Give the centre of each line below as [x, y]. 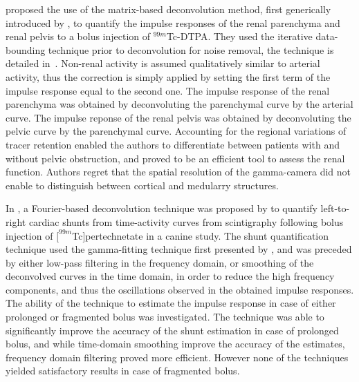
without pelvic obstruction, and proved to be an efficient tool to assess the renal [175, 158]
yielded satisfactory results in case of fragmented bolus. [123, 371]
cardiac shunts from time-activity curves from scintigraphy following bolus [186, 221]
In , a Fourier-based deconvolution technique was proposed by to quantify [162, 208]
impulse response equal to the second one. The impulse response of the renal [168, 90]
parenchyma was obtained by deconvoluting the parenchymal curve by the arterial [179, 104]
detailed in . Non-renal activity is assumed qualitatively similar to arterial [163, 63]
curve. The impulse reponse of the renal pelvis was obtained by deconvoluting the [178, 117]
